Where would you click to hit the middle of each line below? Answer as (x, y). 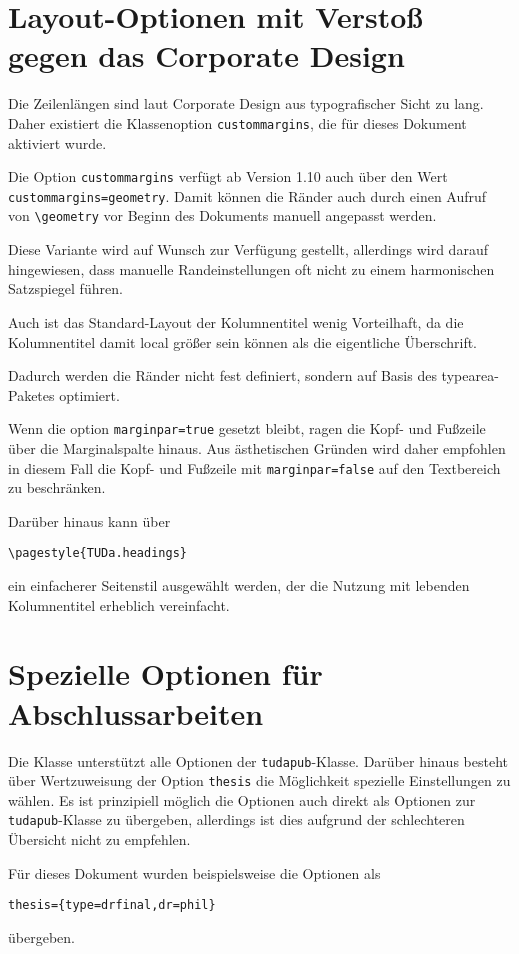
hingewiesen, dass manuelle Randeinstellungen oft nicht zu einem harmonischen (251, 268)
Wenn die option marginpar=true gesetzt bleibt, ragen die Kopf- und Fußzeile (247, 428)
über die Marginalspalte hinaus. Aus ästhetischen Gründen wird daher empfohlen (257, 447)
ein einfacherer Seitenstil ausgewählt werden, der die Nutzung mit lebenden (239, 585)
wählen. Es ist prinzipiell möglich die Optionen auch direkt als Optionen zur (242, 799)
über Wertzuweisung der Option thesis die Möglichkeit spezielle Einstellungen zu (259, 780)
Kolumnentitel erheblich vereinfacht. (119, 604)
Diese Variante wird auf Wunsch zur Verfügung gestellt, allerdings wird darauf (248, 249)
